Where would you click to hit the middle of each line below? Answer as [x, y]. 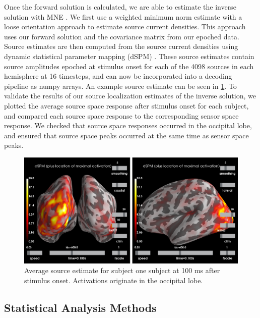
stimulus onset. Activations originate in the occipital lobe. [114, 280]
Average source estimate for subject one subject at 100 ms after [122, 270]
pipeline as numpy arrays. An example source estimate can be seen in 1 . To [120, 86]
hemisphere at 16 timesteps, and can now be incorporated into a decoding [118, 76]
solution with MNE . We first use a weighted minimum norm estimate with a [123, 16]
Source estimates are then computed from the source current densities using [121, 46]
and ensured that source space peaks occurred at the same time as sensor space [126, 135]
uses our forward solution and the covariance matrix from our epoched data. [122, 36]
